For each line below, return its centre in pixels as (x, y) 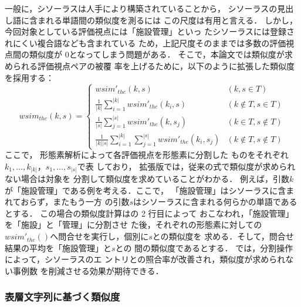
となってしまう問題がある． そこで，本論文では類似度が (177, 54)
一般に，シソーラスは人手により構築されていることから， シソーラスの (141, 8)
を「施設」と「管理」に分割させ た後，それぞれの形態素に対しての (133, 225)
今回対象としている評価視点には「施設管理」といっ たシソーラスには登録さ (150, 31)
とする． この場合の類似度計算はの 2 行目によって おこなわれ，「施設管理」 (149, 213)
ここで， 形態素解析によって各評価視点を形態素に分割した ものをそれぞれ (147, 154)
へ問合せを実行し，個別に (99, 236)
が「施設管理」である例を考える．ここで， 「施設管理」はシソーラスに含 (146, 190)
